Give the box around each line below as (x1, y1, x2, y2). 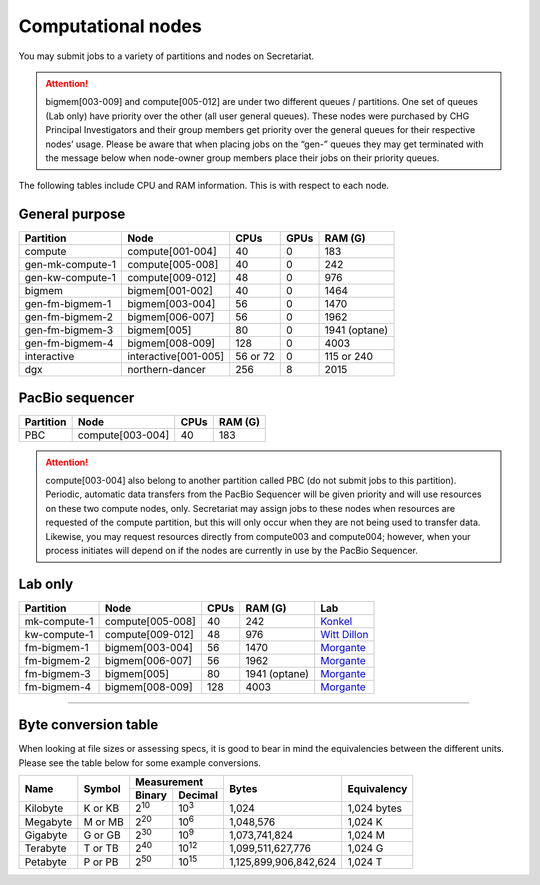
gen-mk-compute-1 (24, 258, 117, 272)
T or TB (83, 841, 119, 855)
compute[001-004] (126, 245, 217, 259)
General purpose (18, 206, 126, 223)
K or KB (83, 801, 120, 815)
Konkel (320, 614, 353, 628)
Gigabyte (24, 828, 68, 842)
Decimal (178, 788, 219, 802)
